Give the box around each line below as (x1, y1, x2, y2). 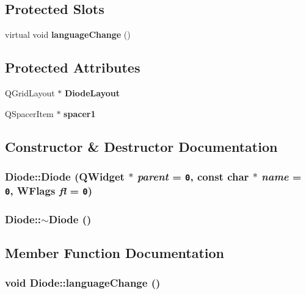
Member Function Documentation (5, 243, 225, 262)
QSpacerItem (5, 107, 54, 120)
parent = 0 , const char (137, 168, 249, 184)
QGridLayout (5, 87, 55, 99)
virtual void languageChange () (5, 28, 131, 41)
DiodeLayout (64, 87, 120, 99)
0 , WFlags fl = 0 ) (5, 183, 93, 198)
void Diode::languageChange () (5, 275, 161, 290)
